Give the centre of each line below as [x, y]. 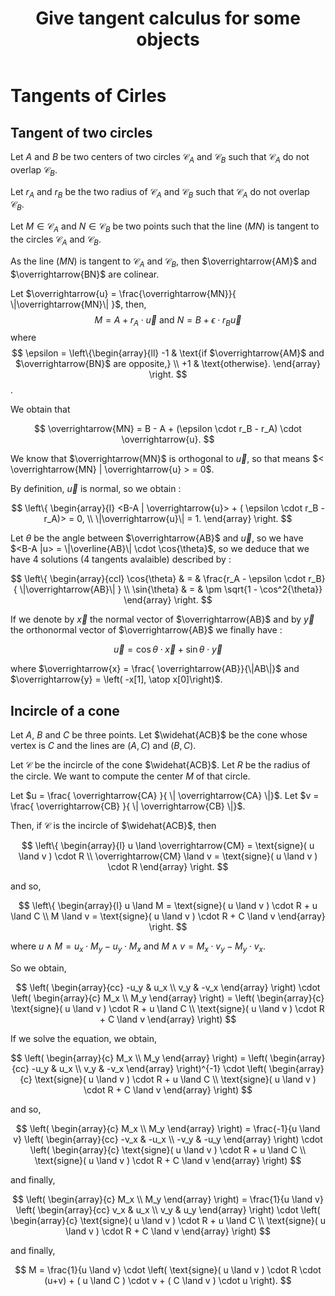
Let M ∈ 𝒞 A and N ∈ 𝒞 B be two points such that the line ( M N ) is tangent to [165, 227]
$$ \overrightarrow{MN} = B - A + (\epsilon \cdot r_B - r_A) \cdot [168, 429]
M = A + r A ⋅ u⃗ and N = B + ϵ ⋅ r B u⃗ [168, 320]
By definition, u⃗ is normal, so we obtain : [96, 489]
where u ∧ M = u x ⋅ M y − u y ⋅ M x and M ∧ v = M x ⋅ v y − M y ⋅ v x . [138, 947]
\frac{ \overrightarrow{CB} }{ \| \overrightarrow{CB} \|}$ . [128, 806]
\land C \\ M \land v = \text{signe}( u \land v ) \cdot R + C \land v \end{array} [168, 916]
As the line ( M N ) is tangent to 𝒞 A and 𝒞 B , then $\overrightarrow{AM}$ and [163, 262]
